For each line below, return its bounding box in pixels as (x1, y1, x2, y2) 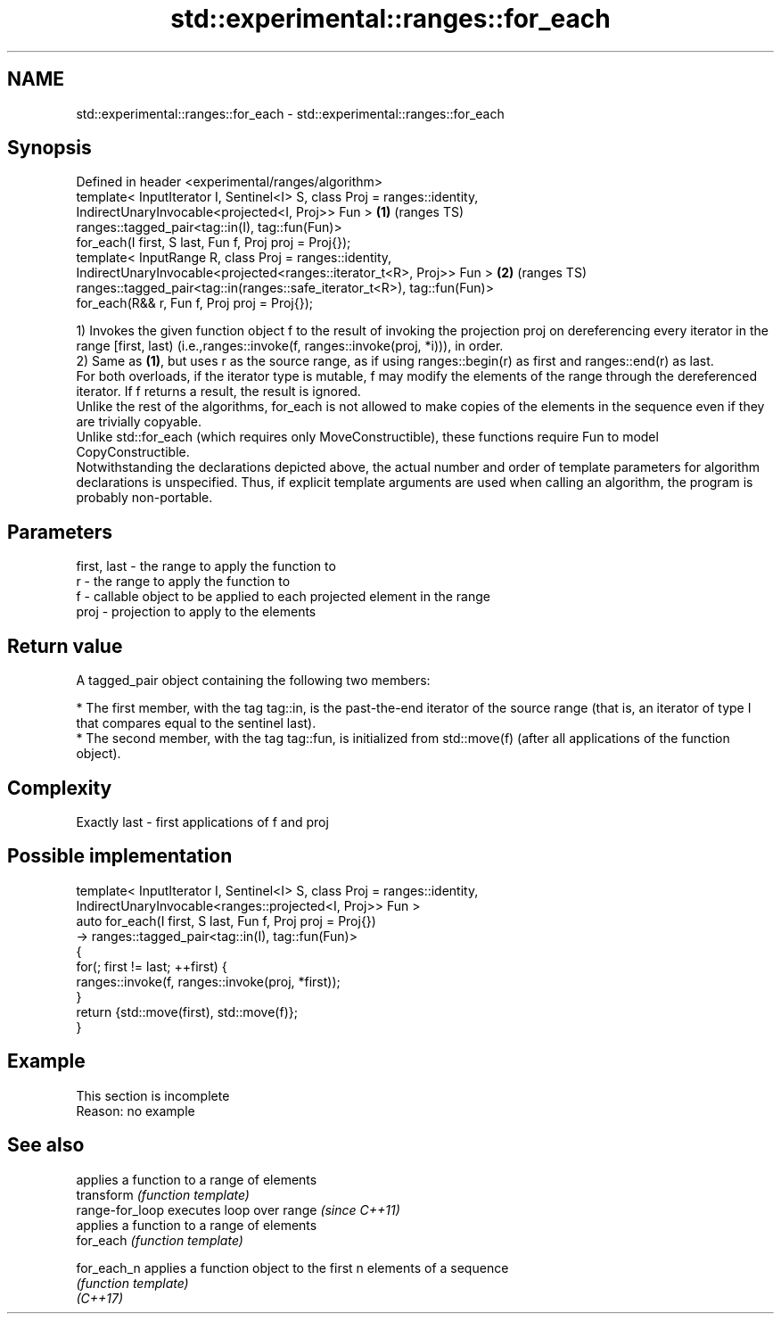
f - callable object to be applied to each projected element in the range (76, 589, 490, 605)
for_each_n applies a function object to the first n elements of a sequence (76, 1259, 509, 1276)
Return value (7, 634, 123, 657)
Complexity (7, 776, 112, 799)
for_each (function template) (76, 1232, 243, 1248)
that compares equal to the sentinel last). (76, 715, 317, 731)
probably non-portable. (76, 490, 213, 506)
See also (7, 1134, 85, 1157)
